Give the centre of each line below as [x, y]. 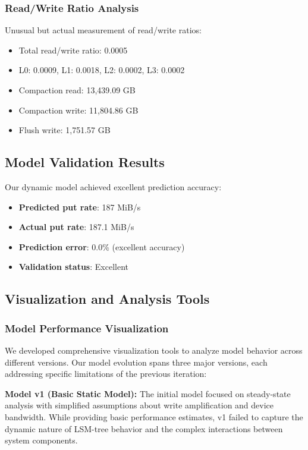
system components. [41, 440]
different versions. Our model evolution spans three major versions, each [136, 362]
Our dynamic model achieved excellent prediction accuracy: [113, 186]
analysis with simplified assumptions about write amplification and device [139, 405]
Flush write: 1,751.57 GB [65, 130]
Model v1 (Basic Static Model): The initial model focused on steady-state [148, 393]
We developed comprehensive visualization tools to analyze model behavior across [154, 350]
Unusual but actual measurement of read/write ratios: [103, 30]
